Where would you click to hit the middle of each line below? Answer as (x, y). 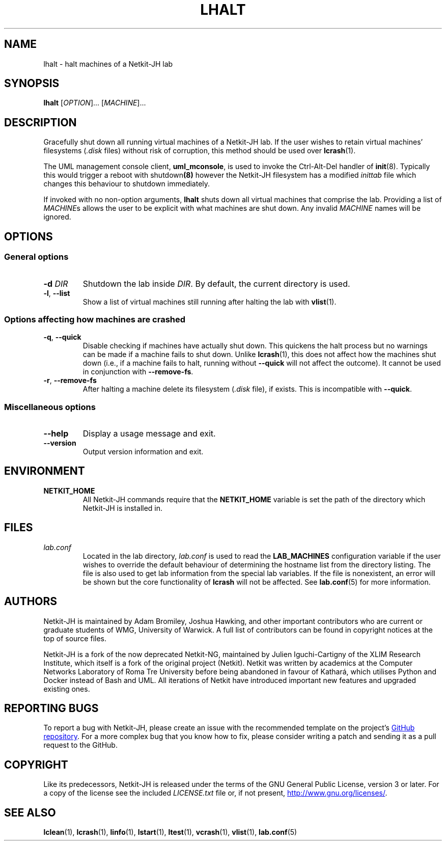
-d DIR (56, 283)
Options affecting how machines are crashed (95, 319)
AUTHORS (31, 602)
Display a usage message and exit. (149, 433)
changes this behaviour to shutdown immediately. (127, 184)
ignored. (57, 217)
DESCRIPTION (40, 122)
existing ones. (67, 689)
